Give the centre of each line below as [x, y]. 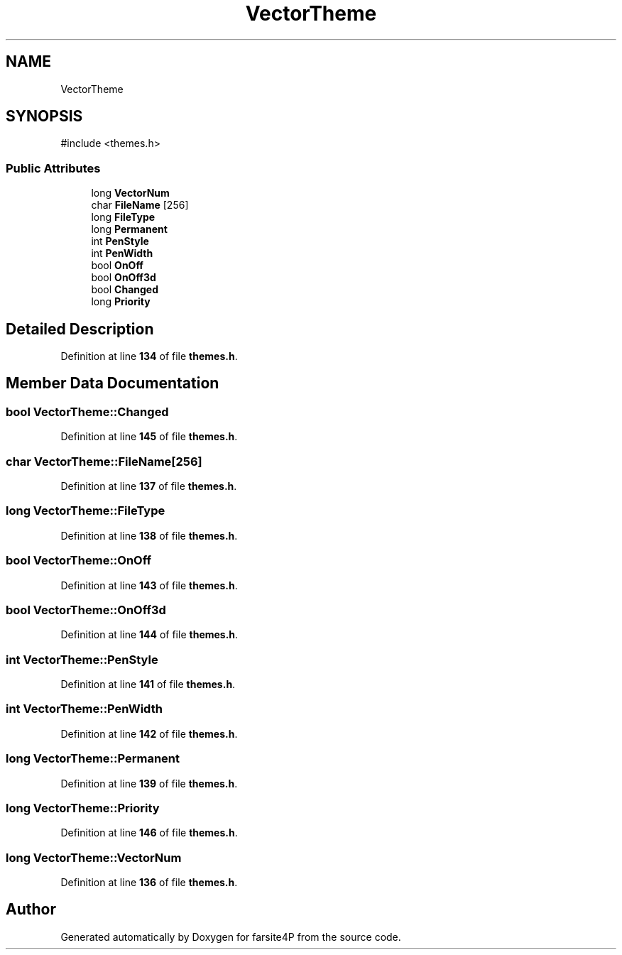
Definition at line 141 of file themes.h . [148, 684]
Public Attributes [53, 168]
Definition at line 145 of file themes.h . [149, 437]
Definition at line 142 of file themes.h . [149, 733]
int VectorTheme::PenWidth [84, 709]
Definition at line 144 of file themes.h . [149, 635]
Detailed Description [80, 329]
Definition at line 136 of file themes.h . [149, 882]
